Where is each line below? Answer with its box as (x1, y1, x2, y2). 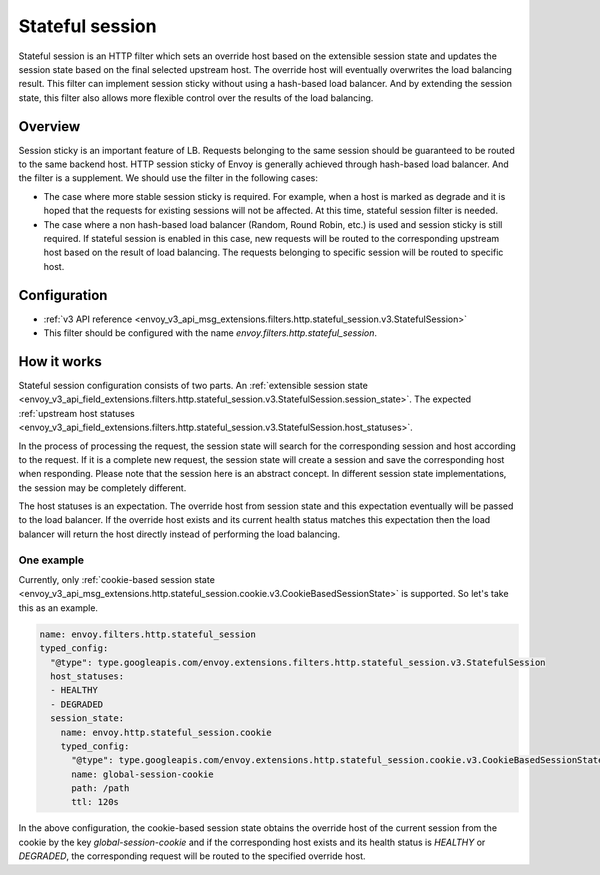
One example (18, 553, 85, 567)
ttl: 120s (71, 796, 120, 808)
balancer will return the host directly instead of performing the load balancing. (18, 528, 340, 540)
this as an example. (18, 601, 99, 614)
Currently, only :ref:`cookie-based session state (18, 574, 215, 585)
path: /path (71, 783, 130, 794)
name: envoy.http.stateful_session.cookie (60, 726, 272, 738)
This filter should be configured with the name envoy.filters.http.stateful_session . (43, 327, 378, 339)
